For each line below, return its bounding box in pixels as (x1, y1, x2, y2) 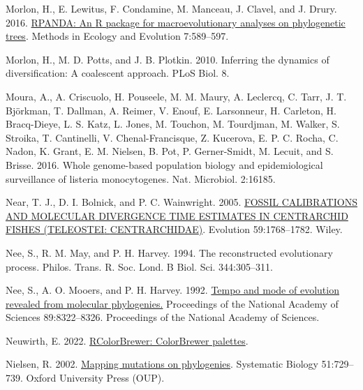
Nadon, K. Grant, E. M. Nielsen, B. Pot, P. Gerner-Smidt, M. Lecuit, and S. (6, 144, 334, 158)
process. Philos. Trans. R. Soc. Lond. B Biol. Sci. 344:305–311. (6, 259, 273, 273)
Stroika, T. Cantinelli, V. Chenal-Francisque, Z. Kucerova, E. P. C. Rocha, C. (6, 130, 339, 144)
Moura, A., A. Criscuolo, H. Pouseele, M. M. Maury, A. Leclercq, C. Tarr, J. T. (6, 89, 347, 103)
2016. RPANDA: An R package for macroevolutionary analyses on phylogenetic (6, 15, 346, 29)
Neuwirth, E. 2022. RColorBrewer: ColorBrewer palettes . (6, 333, 249, 347)
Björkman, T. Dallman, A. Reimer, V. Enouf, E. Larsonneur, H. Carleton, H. (6, 103, 336, 117)
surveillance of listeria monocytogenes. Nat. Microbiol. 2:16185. (6, 171, 276, 186)
